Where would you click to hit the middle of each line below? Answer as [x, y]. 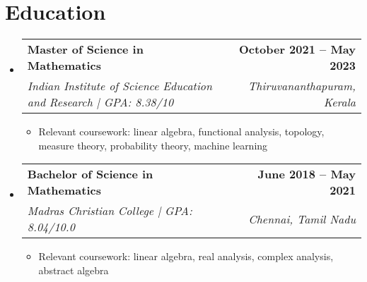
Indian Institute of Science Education [120, 86]
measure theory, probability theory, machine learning [153, 145]
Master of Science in [85, 49]
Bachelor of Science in [90, 174]
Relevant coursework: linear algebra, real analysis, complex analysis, [186, 256]
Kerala [339, 102]
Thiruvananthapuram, [302, 86]
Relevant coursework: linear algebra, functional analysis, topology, [181, 131]
